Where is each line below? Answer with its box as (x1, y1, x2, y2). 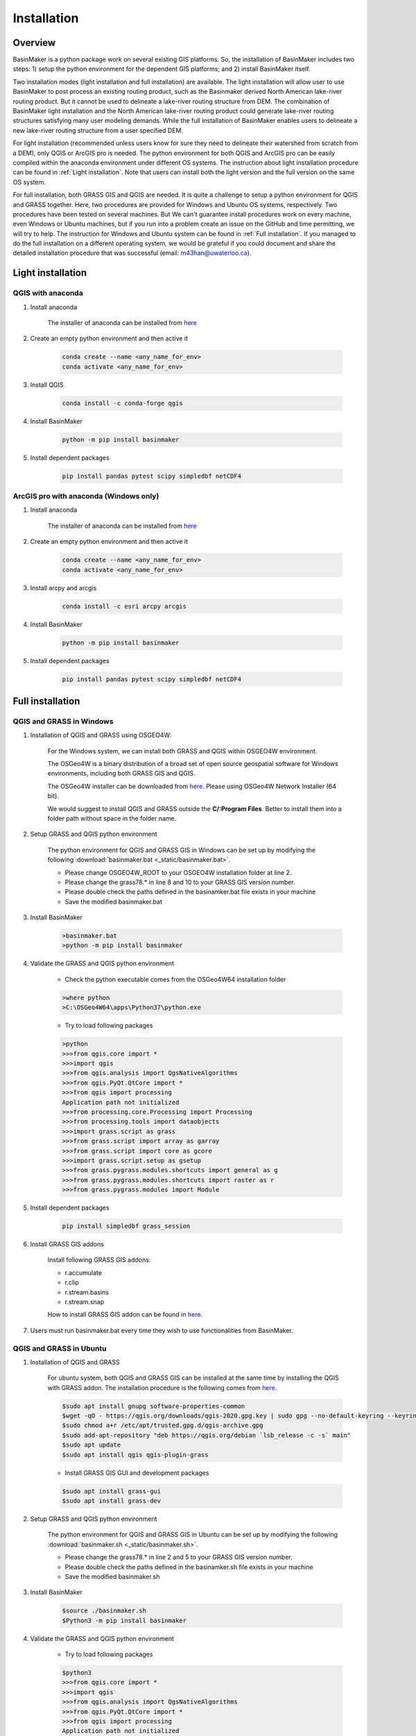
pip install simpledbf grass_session (62, 1222, 191, 1230)
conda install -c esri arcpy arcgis (62, 602, 187, 610)
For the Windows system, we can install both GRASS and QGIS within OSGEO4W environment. (47, 746, 318, 755)
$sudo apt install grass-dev (62, 1496, 162, 1505)
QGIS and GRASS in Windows (12, 716, 114, 726)
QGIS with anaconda (12, 288, 83, 298)
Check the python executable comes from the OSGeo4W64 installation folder (64, 975, 286, 983)
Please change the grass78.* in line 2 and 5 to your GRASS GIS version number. (64, 1553, 293, 1562)
